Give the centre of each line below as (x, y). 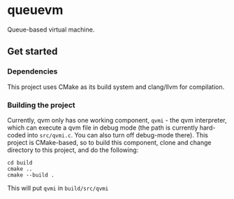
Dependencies (32, 71)
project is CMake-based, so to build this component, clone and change (109, 142)
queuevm (35, 10)
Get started (32, 52)
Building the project (41, 105)
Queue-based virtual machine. (51, 29)
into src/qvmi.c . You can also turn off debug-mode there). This (117, 135)
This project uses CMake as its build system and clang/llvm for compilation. (116, 87)
